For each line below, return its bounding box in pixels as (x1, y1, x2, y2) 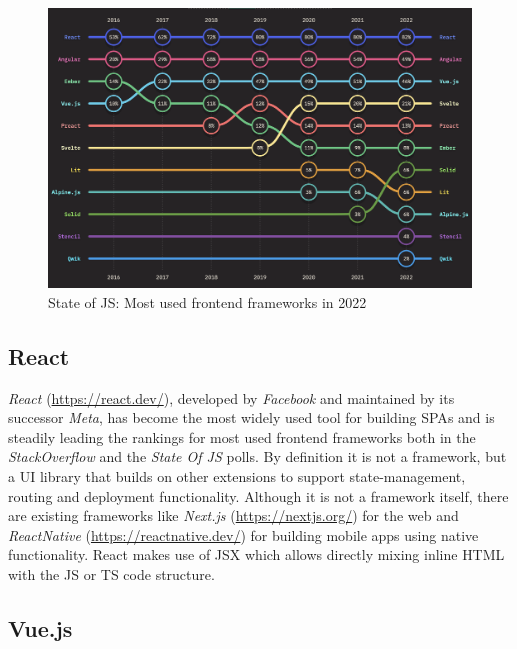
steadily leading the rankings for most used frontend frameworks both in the (8, 426, 476, 447)
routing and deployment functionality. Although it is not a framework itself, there (8, 485, 509, 506)
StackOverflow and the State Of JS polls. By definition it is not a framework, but (8, 446, 507, 467)
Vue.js (8, 613, 73, 644)
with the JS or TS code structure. (8, 564, 215, 585)
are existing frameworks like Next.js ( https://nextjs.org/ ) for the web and (8, 505, 459, 526)
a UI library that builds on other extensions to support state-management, (8, 466, 466, 487)
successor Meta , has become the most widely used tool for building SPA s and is (8, 407, 495, 428)
